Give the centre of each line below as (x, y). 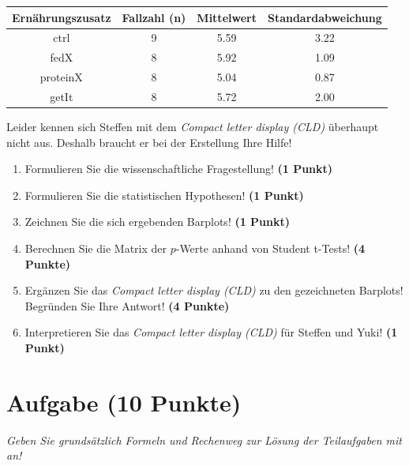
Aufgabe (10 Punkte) (124, 402)
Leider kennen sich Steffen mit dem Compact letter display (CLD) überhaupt (193, 126)
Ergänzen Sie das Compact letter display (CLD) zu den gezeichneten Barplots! (214, 290)
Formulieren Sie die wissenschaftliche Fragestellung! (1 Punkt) (179, 169)
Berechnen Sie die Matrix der (96, 248)
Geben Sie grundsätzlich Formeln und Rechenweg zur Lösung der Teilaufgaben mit (204, 440)
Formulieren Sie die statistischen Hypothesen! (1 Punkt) (164, 195)
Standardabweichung (325, 17)
